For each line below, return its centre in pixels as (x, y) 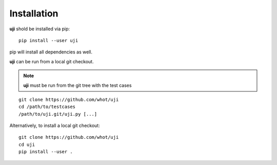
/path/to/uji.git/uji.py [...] (58, 114)
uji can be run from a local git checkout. (52, 61)
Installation (34, 13)
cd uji (27, 144)
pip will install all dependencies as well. (51, 52)
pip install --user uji (48, 40)
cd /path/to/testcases (47, 107)
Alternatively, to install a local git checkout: (55, 125)
